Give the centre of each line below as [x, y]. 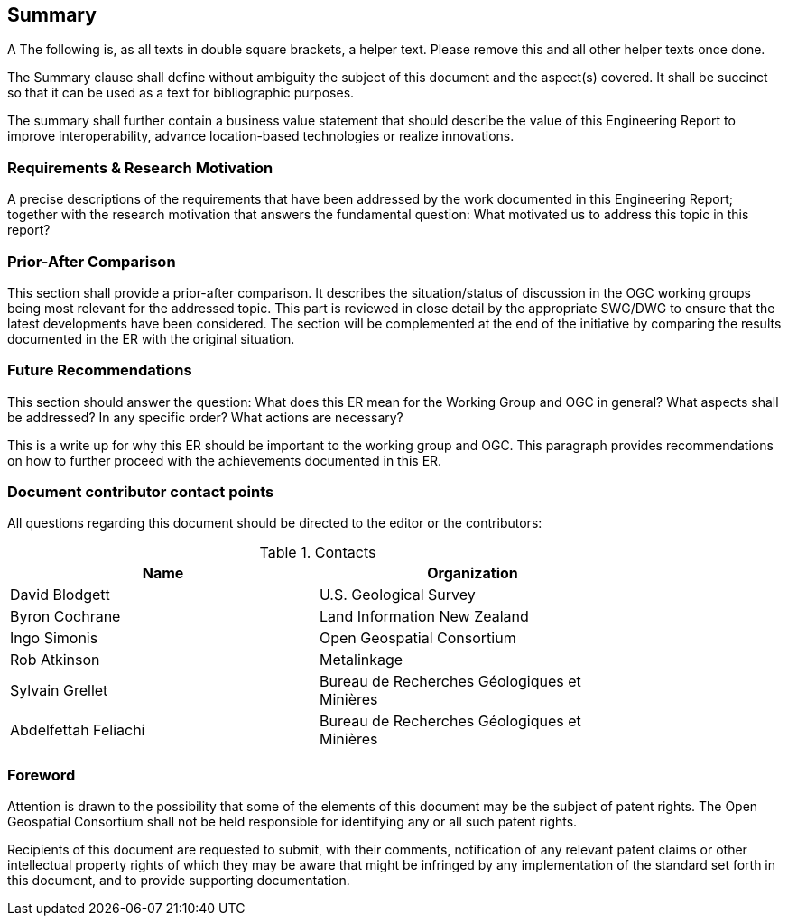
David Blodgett [60, 595]
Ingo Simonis [54, 638]
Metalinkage [362, 660]
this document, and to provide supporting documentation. [179, 881]
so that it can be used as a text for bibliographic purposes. [181, 93]
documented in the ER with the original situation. [151, 338]
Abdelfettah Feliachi [78, 730]
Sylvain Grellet [59, 691]
